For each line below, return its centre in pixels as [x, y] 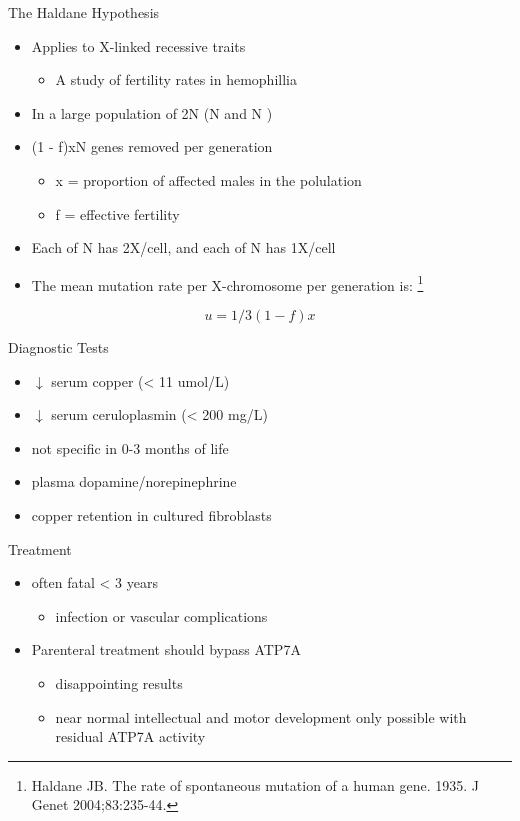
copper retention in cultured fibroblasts [151, 514]
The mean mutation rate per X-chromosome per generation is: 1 [227, 283]
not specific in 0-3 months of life [130, 447]
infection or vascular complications [161, 615]
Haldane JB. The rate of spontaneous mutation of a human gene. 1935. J [255, 784]
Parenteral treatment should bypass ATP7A [166, 649]
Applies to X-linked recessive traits [138, 45]
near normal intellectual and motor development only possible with [261, 716]
